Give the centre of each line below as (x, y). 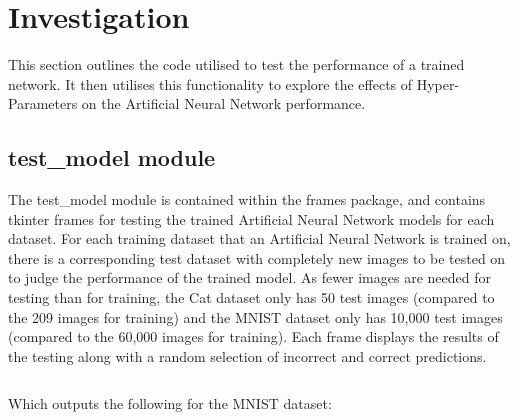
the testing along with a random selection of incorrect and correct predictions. (247, 355)
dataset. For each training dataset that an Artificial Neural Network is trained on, (259, 238)
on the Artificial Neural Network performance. (223, 103)
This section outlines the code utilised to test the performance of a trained (236, 64)
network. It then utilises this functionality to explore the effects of (210, 83)
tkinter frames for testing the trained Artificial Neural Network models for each (251, 218)
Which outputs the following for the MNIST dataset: (170, 403)
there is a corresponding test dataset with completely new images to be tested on (257, 257)
